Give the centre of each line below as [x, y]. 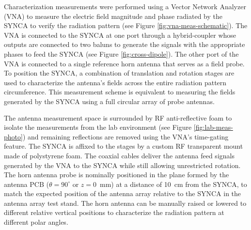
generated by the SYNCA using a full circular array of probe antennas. [109, 101]
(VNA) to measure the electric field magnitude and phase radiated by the [113, 16]
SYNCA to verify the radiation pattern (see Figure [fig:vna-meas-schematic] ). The [126, 25]
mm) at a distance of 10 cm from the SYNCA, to [173, 184]
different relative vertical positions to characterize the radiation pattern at [114, 212]
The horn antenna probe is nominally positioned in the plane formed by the [117, 175]
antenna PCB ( [26, 184]
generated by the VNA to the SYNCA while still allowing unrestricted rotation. [122, 165]
